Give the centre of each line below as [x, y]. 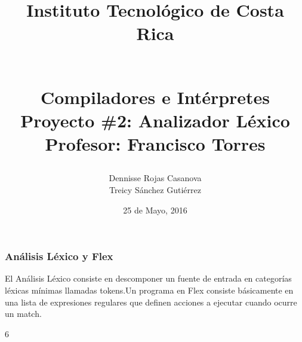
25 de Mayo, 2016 [155, 210]
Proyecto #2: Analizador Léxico [155, 120]
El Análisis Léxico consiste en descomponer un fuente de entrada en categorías [148, 278]
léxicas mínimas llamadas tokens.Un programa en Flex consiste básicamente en [149, 290]
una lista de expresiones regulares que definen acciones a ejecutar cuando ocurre [151, 302]
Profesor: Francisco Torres [155, 144]
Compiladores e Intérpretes [155, 97]
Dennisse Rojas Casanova [155, 178]
